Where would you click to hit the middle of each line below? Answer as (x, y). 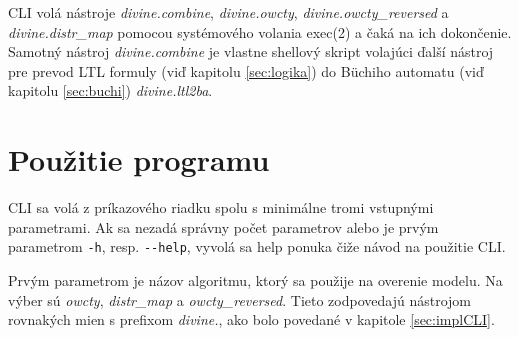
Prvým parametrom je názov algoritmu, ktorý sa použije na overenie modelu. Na (255, 279)
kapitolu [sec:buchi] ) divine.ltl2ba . (110, 90)
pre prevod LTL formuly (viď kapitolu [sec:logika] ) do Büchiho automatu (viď (246, 70)
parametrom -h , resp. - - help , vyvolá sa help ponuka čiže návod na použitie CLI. (257, 246)
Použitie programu (139, 159)
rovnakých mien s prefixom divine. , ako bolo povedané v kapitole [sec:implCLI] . (251, 319)
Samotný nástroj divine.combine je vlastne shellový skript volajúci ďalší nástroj (251, 51)
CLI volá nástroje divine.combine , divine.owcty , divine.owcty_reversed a (228, 12)
